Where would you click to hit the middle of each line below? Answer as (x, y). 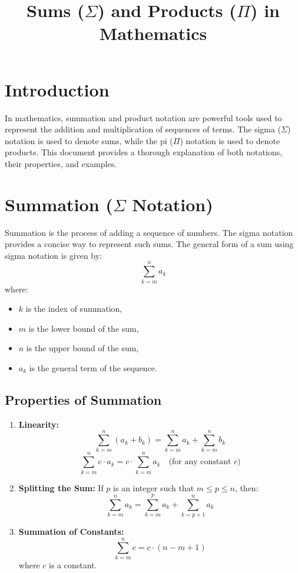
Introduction (57, 89)
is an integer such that (154, 487)
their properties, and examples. (61, 163)
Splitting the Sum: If (61, 487)
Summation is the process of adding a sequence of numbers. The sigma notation (149, 232)
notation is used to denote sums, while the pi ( (89, 140)
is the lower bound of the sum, (84, 328)
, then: (246, 487)
